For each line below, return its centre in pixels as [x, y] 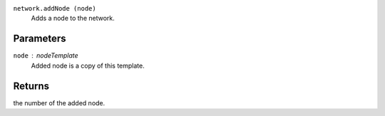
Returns [31, 86]
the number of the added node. [59, 102]
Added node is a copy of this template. [88, 65]
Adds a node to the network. [73, 19]
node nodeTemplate [46, 56]
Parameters [40, 39]
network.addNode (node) [55, 8]
